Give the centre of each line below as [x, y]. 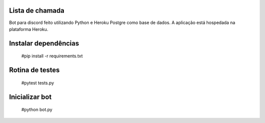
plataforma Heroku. [29, 29]
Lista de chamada [37, 11]
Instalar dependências [44, 43]
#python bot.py [37, 110]
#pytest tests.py [38, 83]
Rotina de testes [34, 70]
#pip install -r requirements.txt [52, 56]
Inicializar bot [30, 97]
